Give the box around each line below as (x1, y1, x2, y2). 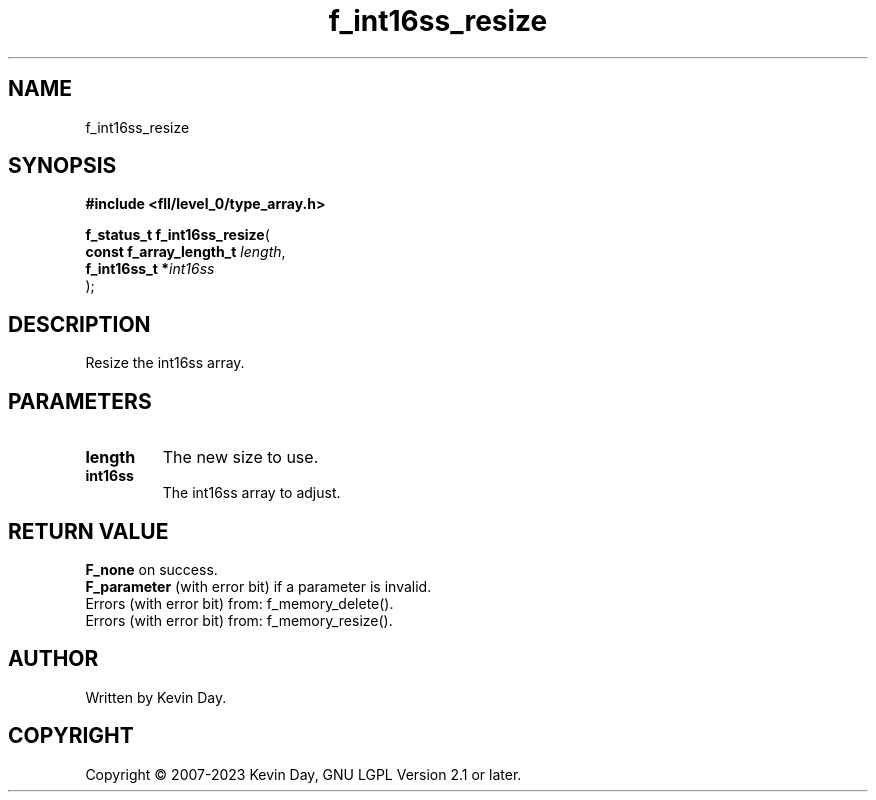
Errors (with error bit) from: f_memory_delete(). (85, 594, 394, 612)
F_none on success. (85, 560, 218, 578)
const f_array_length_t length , (85, 243, 286, 261)
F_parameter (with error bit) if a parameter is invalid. (85, 577, 432, 595)
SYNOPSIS (8, 153, 117, 179)
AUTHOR (8, 646, 99, 672)
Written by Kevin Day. (85, 688, 227, 706)
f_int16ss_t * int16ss (85, 260, 215, 278)
